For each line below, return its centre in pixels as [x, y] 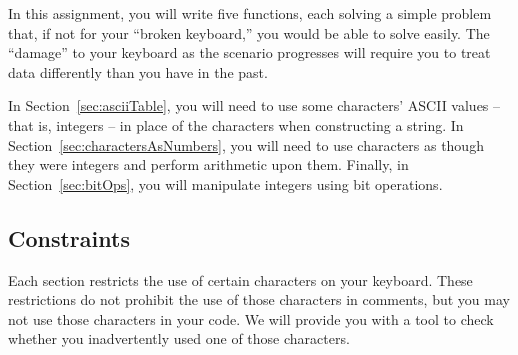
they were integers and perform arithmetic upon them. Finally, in [208, 164]
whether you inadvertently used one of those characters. [179, 338]
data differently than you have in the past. [138, 71]
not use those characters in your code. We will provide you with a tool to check [251, 318]
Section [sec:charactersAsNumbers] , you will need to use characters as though [246, 144]
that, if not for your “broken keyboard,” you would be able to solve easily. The [249, 32]
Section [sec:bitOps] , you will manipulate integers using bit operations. [225, 183]
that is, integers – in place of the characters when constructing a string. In [236, 124]
